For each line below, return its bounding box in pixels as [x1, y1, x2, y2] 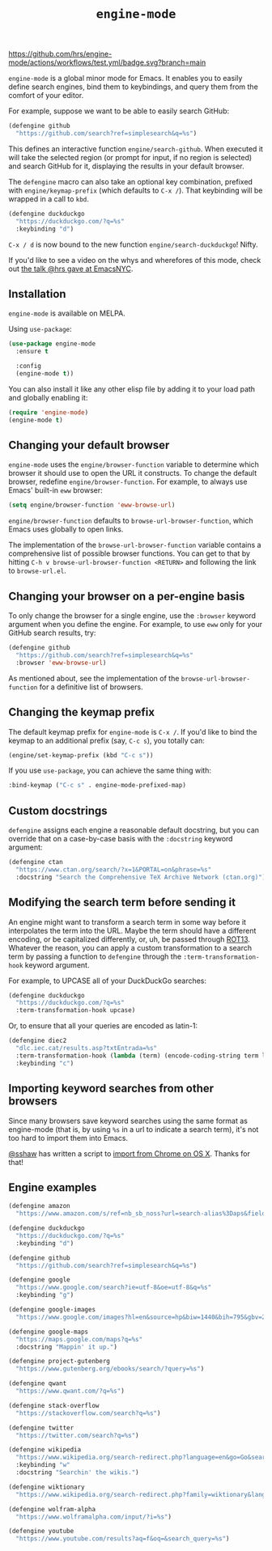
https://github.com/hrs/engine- [8, 49, 113, 59]
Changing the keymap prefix [8, 706, 155, 719]
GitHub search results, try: [8, 628, 96, 638]
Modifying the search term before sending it [8, 896, 236, 909]
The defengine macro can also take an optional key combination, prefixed [8, 176, 253, 186]
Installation [8, 286, 66, 301]
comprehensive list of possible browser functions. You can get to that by [8, 549, 251, 558]
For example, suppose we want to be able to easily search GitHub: [8, 106, 229, 116]
